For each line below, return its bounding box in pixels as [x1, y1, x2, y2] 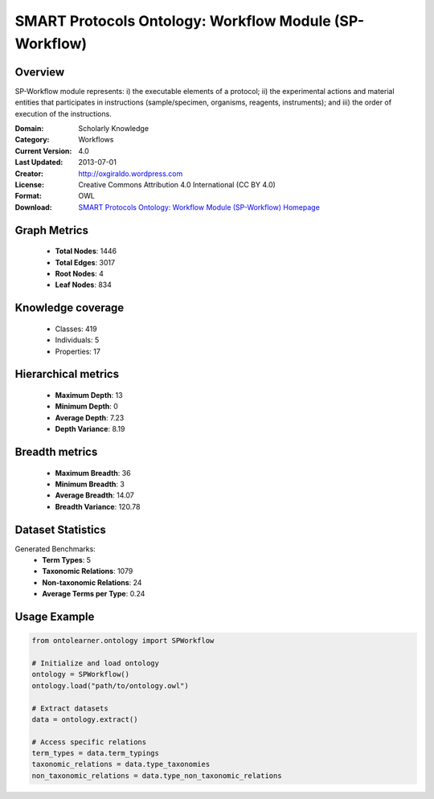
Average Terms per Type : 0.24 [42, 589, 145, 599]
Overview [14, 65, 65, 79]
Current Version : [14, 145, 72, 156]
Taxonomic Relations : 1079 [42, 567, 133, 576]
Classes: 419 [55, 324, 97, 334]
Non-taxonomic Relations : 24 [42, 577, 142, 587]
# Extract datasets [31, 703, 108, 713]
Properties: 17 [55, 346, 100, 356]
